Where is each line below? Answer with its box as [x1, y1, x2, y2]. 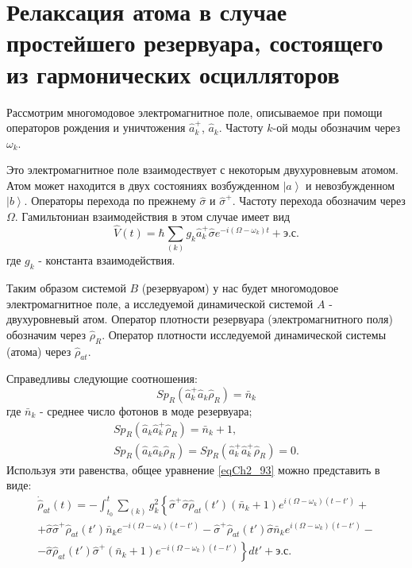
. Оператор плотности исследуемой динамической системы [102, 326, 387, 342]
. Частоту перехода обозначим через [232, 192, 406, 209]
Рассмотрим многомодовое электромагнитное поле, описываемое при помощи [6, 103, 383, 120]
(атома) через [6, 342, 71, 359]
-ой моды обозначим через [272, 119, 400, 136]
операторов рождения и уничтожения [6, 119, 186, 136]
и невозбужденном [306, 176, 395, 193]
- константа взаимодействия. [38, 252, 175, 269]
